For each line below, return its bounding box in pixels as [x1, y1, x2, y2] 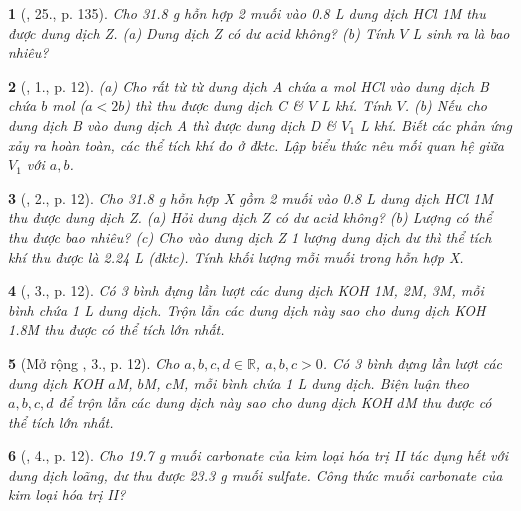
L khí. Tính [321, 95, 392, 116]
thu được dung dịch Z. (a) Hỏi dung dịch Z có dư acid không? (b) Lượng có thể [8, 207, 492, 228]
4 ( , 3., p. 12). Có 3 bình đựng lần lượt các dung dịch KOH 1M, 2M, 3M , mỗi [8, 280, 484, 301]
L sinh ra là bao [412, 22, 510, 43]
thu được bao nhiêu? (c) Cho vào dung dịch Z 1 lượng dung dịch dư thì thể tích [8, 226, 492, 247]
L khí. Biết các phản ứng [360, 114, 512, 135]
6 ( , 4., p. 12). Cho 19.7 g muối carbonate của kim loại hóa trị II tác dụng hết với [8, 445, 508, 466]
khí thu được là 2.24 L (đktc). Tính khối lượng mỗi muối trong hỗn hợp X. [8, 246, 464, 267]
